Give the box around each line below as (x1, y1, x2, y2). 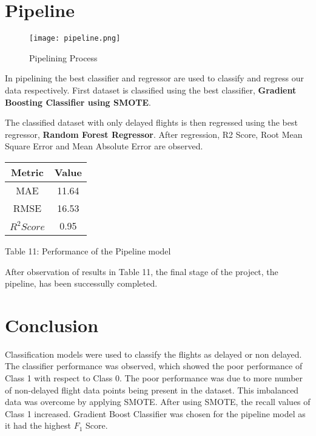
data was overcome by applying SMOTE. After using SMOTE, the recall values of (5, 395, 311, 408)
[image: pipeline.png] (29, 34, 121, 43)
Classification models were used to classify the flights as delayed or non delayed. (5, 347, 302, 360)
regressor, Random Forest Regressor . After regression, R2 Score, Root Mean (5, 128, 303, 140)
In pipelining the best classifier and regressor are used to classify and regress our (5, 72, 304, 84)
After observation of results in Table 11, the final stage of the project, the (5, 265, 278, 278)
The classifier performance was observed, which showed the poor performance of (5, 359, 303, 372)
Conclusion (5, 312, 99, 337)
